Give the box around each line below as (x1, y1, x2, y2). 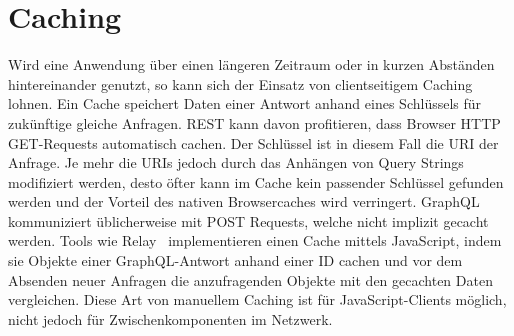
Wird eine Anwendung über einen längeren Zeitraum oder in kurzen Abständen (8, 54, 495, 75)
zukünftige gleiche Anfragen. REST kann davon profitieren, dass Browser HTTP (8, 112, 501, 133)
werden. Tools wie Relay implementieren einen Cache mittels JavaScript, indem (8, 230, 502, 251)
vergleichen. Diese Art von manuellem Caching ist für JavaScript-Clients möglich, (8, 289, 507, 310)
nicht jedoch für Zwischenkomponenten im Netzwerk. (8, 308, 333, 329)
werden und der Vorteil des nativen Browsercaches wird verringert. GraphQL (8, 191, 480, 212)
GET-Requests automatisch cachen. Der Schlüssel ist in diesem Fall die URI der (8, 132, 499, 153)
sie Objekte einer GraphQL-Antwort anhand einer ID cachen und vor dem (8, 250, 463, 271)
